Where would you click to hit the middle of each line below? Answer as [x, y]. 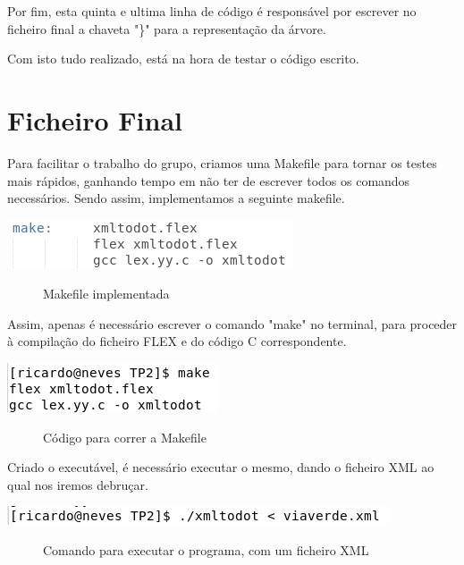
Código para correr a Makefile [125, 437]
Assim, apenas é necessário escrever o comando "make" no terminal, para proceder [232, 323]
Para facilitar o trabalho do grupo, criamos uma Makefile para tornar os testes [222, 162]
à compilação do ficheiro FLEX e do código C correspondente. [177, 341]
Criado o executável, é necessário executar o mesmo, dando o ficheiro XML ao [221, 467]
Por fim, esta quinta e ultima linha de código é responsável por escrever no [212, 11]
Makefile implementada [106, 294]
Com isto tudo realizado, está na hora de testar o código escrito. [183, 59]
